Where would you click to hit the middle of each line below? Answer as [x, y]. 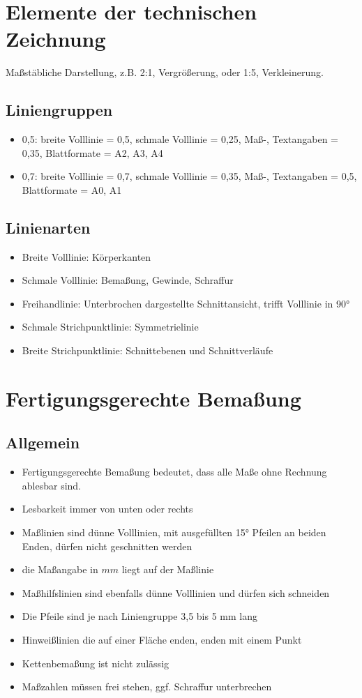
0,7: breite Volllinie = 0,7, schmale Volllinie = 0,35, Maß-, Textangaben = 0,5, [189, 176]
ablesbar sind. [52, 485]
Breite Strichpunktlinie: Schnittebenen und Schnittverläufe [148, 350]
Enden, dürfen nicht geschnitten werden [107, 546]
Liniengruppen [59, 110]
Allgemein [43, 442]
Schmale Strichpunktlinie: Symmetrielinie [110, 327]
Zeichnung [56, 39]
